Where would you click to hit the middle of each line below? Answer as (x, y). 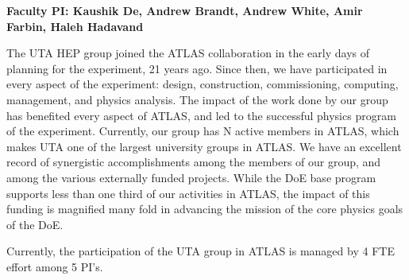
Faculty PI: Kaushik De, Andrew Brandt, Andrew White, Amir (185, 10)
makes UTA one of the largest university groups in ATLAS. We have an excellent (204, 146)
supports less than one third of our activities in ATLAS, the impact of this (188, 193)
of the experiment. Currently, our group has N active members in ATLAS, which (203, 131)
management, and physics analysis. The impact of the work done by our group (197, 99)
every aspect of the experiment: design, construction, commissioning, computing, (203, 84)
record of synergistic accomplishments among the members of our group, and (194, 162)
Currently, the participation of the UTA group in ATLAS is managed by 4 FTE (201, 251)
